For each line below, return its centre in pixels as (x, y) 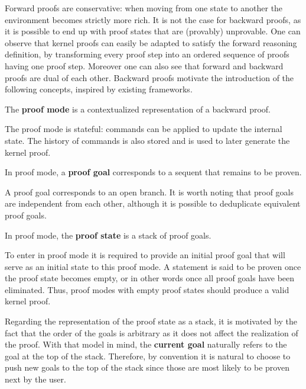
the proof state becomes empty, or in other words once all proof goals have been (150, 278)
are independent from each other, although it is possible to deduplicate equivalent (153, 203)
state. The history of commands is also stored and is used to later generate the (147, 140)
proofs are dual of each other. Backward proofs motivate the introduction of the (149, 77)
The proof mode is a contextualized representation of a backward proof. (138, 109)
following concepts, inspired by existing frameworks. (99, 89)
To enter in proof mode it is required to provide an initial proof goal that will (145, 255)
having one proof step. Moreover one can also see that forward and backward (144, 65)
